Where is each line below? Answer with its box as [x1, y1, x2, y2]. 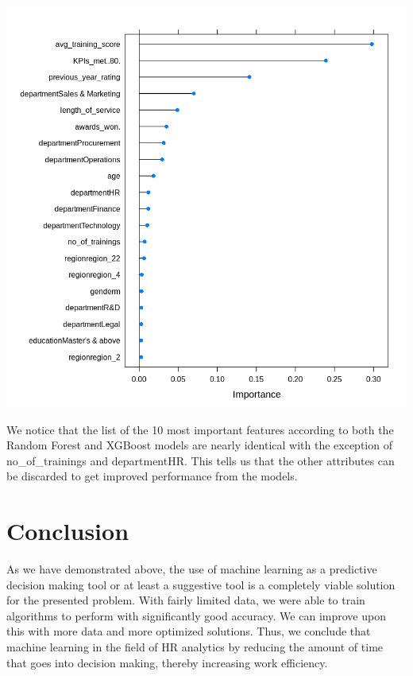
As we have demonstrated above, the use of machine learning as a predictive [6, 561, 377, 577]
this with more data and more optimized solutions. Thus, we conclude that [6, 623, 371, 639]
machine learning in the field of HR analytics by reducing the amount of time [6, 639, 384, 655]
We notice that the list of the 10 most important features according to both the [6, 421, 394, 437]
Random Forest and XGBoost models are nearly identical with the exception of [6, 437, 392, 453]
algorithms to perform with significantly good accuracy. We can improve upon [6, 607, 386, 624]
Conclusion [6, 515, 129, 547]
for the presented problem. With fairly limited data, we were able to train [6, 592, 365, 608]
